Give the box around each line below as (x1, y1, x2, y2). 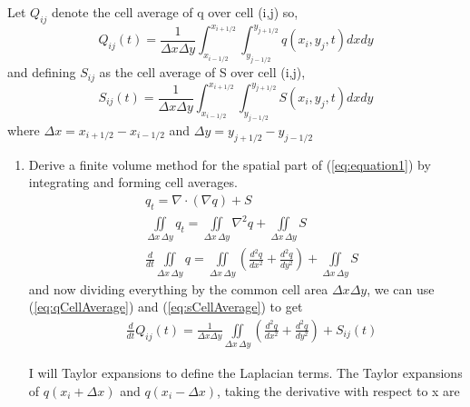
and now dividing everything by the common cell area (28, 279, 328, 298)
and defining (7, 63, 76, 82)
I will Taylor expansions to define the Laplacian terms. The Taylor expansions (28, 363, 463, 382)
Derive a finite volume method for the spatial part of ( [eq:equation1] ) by (28, 154, 431, 174)
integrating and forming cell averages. (28, 173, 238, 192)
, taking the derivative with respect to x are (217, 381, 460, 400)
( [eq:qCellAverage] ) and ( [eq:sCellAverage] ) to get (28, 297, 303, 316)
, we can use (367, 279, 435, 298)
